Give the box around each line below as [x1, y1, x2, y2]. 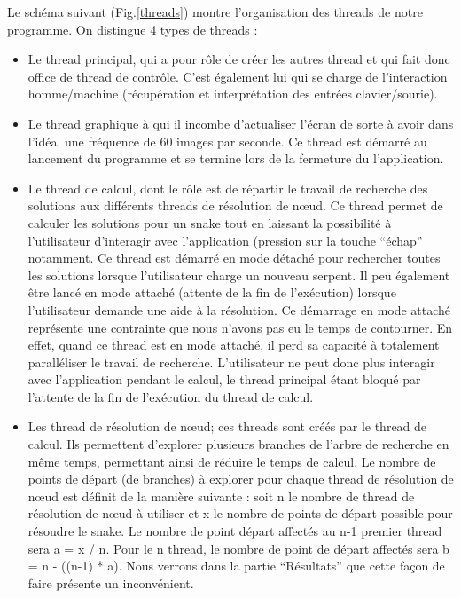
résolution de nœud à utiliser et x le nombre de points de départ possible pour [27, 504, 453, 523]
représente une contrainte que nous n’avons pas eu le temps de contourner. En [27, 318, 453, 336]
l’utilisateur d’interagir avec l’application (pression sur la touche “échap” [27, 231, 423, 249]
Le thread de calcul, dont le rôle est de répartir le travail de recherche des [27, 178, 428, 197]
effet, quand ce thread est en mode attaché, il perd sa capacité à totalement [27, 335, 440, 354]
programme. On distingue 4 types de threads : [7, 20, 258, 38]
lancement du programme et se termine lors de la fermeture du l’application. [27, 149, 444, 168]
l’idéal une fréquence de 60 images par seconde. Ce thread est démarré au [27, 131, 427, 150]
